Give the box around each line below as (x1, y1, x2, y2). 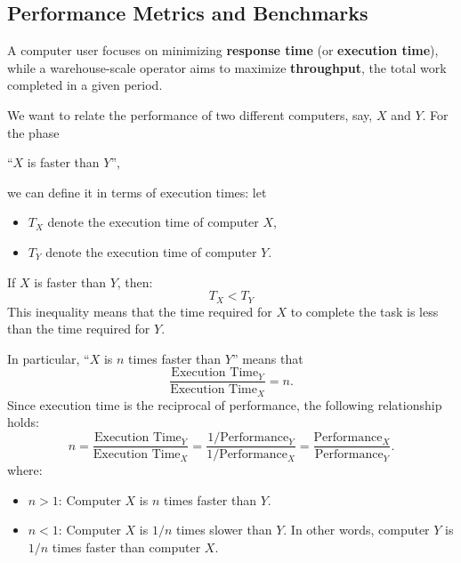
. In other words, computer (283, 520, 430, 539)
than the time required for (7, 319, 150, 338)
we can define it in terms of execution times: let (7, 182, 267, 201)
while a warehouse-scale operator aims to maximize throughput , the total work (7, 58, 447, 76)
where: (7, 461, 43, 479)
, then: (117, 272, 153, 291)
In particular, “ (7, 349, 90, 367)
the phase (7, 123, 60, 141)
